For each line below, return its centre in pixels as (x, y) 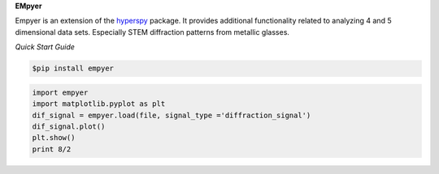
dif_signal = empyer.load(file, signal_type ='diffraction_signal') (172, 115)
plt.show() (54, 138)
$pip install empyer (73, 68)
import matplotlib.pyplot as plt (99, 104)
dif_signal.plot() (69, 126)
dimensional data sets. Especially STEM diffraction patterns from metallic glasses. (152, 32)
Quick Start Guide (45, 47)
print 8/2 (52, 149)
